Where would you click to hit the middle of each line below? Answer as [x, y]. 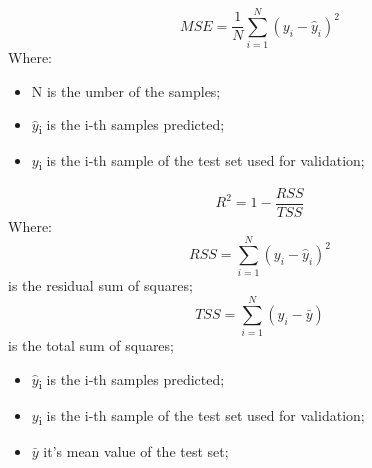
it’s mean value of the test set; [136, 450]
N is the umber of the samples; [126, 90]
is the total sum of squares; [91, 345]
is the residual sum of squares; [100, 285]
